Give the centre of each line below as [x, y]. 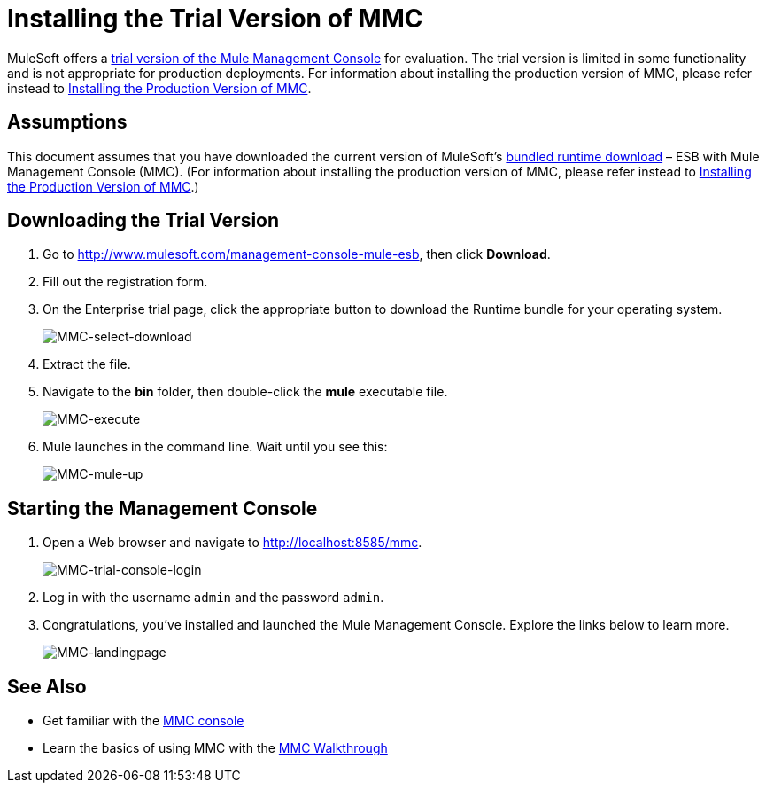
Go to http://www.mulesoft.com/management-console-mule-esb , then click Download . [297, 254]
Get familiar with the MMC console [143, 721]
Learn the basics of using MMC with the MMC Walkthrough [215, 748]
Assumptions [67, 122]
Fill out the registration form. [125, 282]
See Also [47, 686]
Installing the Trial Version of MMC [215, 19]
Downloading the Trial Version [143, 221]
